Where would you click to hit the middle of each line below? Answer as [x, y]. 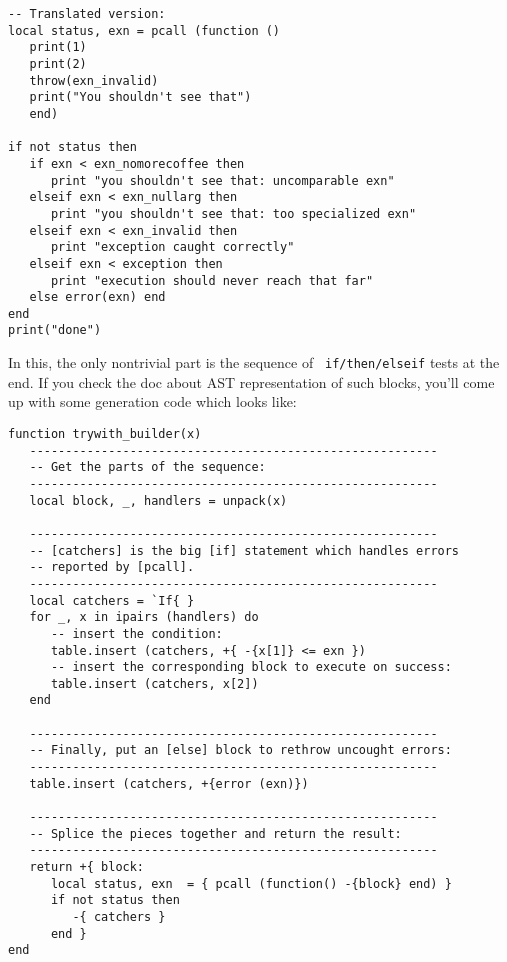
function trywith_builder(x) [105, 433]
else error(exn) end [97, 297]
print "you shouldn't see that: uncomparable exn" [222, 180]
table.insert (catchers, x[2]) [154, 683]
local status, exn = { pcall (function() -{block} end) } [251, 883]
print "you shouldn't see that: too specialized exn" [233, 213]
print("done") [55, 330]
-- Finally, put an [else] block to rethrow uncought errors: [240, 750]
